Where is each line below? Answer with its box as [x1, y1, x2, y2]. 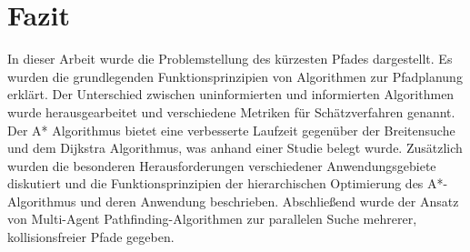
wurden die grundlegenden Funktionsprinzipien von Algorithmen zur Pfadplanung [7, 66, 463, 86]
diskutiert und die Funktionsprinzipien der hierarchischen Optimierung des [7, 174, 424, 193]
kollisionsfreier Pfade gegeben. [7, 227, 175, 247]
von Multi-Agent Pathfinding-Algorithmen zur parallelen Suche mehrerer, [7, 209, 417, 228]
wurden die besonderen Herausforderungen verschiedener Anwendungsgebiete [7, 156, 436, 175]
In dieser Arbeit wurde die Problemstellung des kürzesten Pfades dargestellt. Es [7, 49, 453, 68]
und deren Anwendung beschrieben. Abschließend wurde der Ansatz [80, 191, 459, 210]
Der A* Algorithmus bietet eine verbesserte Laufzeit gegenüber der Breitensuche [7, 120, 455, 139]
